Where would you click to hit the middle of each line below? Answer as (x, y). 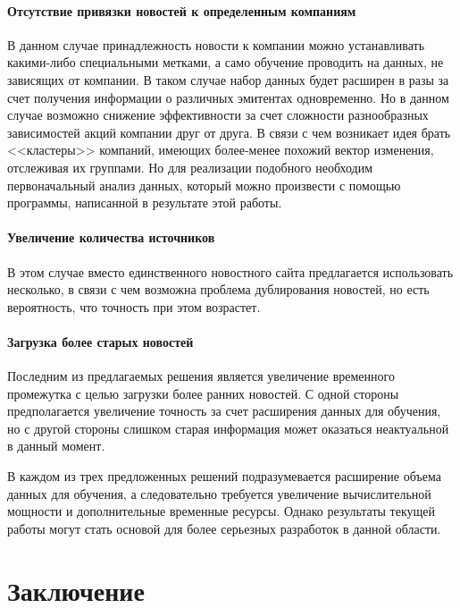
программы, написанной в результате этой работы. (145, 203)
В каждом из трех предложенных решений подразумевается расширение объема (224, 476)
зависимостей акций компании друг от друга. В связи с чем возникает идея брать (229, 132)
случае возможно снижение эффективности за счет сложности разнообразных (218, 115)
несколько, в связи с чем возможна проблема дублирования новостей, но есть (218, 289)
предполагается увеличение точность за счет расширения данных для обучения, (224, 411)
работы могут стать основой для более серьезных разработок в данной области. (224, 528)
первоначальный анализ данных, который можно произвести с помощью (204, 185)
